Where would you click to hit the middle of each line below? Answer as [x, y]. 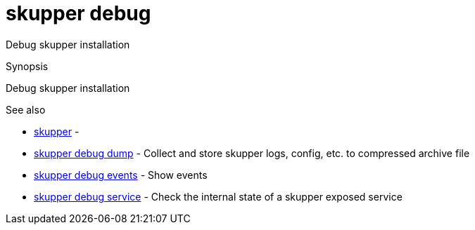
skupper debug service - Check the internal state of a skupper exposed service [218, 196]
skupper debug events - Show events [121, 175]
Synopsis [27, 66]
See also [26, 109]
